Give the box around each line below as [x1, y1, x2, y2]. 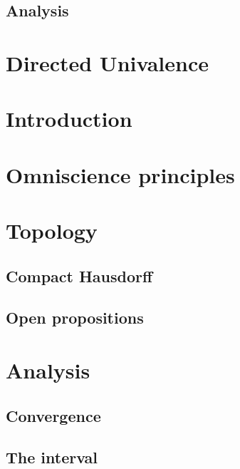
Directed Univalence [6, 48, 209, 77]
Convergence [6, 404, 101, 426]
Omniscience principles [6, 160, 235, 189]
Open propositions [6, 306, 144, 329]
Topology [6, 216, 98, 245]
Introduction [6, 104, 132, 133]
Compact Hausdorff [6, 264, 153, 287]
